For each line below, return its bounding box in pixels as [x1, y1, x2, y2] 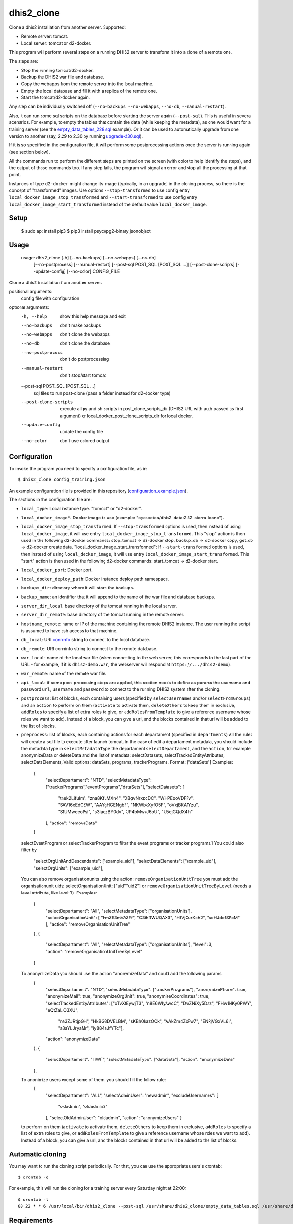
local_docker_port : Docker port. [21, 567, 93, 573]
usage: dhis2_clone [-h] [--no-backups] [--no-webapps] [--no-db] [21, 255, 156, 260]
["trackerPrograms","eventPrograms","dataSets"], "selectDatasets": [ [45, 784, 184, 790]
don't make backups [60, 322, 101, 328]
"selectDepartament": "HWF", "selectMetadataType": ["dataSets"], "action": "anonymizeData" [45, 1057, 235, 1062]
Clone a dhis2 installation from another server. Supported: [9, 24, 126, 30]
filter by [21, 847, 37, 853]
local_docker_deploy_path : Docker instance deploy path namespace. [21, 576, 169, 582]
